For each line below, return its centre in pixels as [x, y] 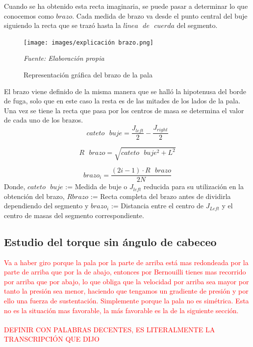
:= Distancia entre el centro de [157, 206]
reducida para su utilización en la [194, 186]
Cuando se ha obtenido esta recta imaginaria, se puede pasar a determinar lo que [126, 6]
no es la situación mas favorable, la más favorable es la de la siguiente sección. [121, 310]
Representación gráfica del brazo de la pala [88, 75]
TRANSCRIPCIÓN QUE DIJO [52, 339]
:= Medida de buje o [96, 186]
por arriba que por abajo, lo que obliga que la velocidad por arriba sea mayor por [126, 281]
